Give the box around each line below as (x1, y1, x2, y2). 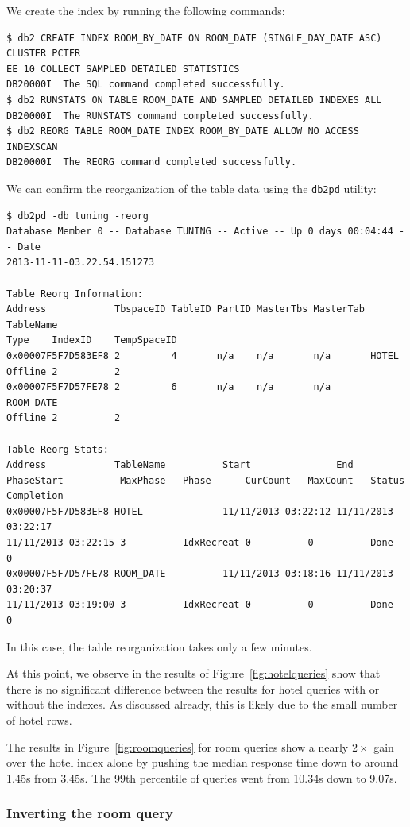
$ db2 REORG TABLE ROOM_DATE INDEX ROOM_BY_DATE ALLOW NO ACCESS (6, 126, 359, 137)
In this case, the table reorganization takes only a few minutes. (6, 638, 312, 655)
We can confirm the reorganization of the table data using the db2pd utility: (6, 180, 377, 196)
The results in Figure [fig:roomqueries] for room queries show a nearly (6, 738, 349, 755)
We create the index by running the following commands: (6, 2, 285, 18)
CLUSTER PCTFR (6, 48, 81, 60)
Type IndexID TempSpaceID (6, 334, 177, 346)
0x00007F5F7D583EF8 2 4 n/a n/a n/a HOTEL (6, 350, 399, 361)
